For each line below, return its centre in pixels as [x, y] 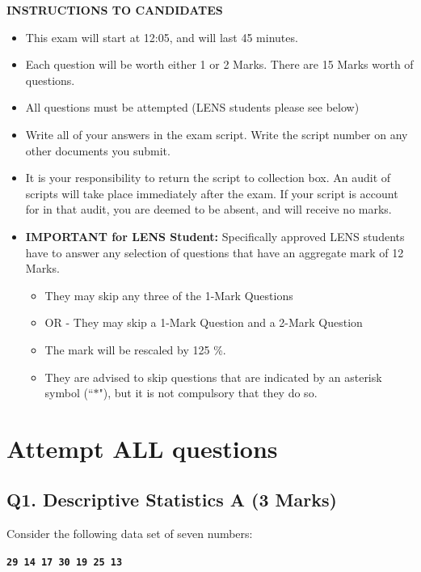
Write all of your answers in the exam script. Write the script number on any [217, 134]
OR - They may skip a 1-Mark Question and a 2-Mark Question [204, 322]
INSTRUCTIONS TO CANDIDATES [115, 10]
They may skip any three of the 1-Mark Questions [169, 295]
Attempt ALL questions [142, 448]
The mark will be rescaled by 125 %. [135, 349]
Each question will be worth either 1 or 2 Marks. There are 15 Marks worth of [219, 64]
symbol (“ [69, 393]
